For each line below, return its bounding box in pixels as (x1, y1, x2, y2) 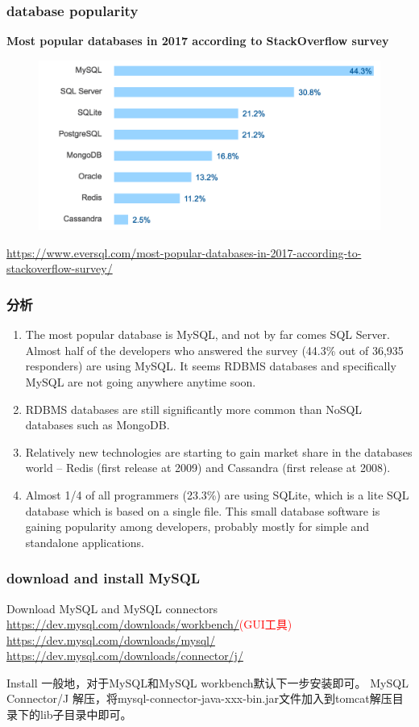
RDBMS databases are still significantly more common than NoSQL (25, 400, 363, 417)
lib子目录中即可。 (39, 706, 132, 723)
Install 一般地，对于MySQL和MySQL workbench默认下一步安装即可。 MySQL (6, 674, 409, 691)
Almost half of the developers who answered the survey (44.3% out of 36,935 (25, 341, 404, 358)
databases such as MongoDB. (25, 416, 170, 433)
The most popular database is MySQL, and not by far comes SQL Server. (25, 326, 390, 343)
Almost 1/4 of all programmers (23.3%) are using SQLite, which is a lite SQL (25, 486, 409, 503)
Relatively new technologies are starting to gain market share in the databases (25, 443, 413, 460)
